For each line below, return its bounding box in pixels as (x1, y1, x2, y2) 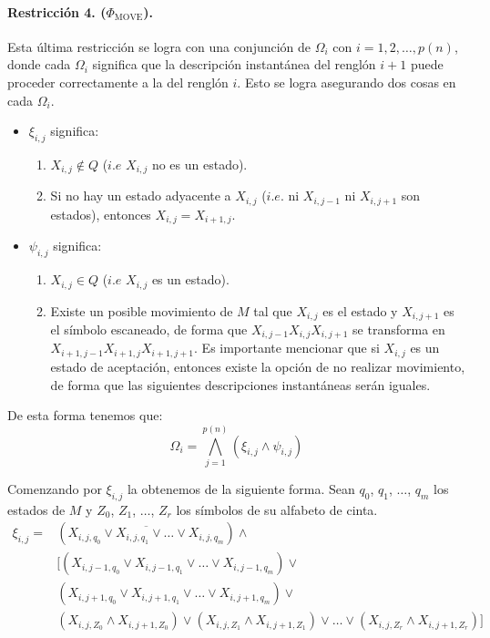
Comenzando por (7, 478, 102, 498)
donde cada (7, 55, 71, 74)
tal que (253, 301, 292, 320)
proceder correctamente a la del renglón (7, 72, 229, 91)
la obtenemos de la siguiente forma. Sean (127, 478, 355, 498)
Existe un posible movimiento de (50, 301, 233, 320)
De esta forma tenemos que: (7, 406, 163, 425)
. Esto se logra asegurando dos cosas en (237, 72, 456, 91)
